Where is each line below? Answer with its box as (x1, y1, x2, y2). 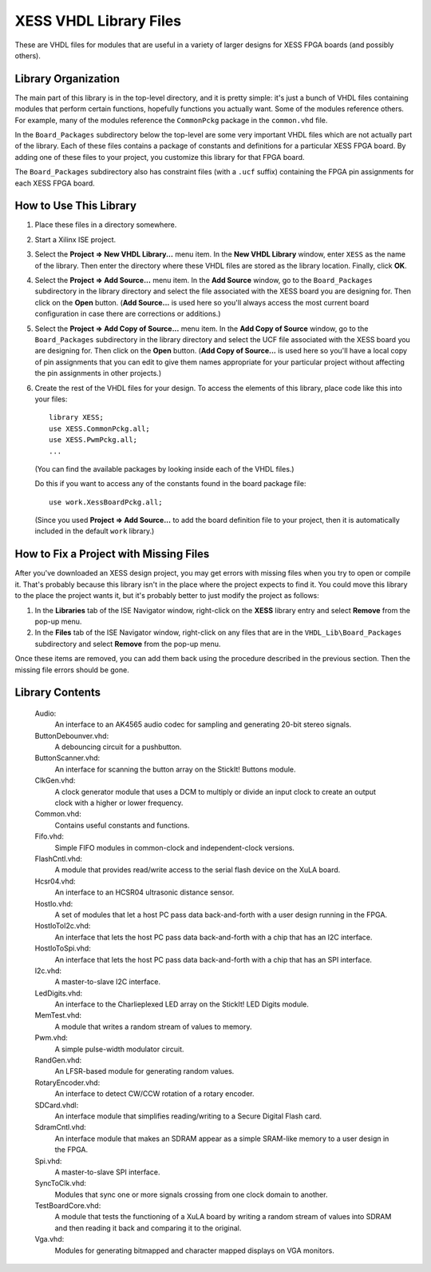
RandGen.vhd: (34, 1055, 82, 1065)
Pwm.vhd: (34, 1033, 68, 1043)
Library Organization (14, 72, 120, 86)
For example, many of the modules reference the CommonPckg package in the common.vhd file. (14, 115, 328, 125)
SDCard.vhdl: (34, 1100, 79, 1110)
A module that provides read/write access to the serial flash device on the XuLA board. (54, 865, 341, 875)
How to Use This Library (14, 199, 137, 213)
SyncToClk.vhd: (34, 1178, 87, 1188)
